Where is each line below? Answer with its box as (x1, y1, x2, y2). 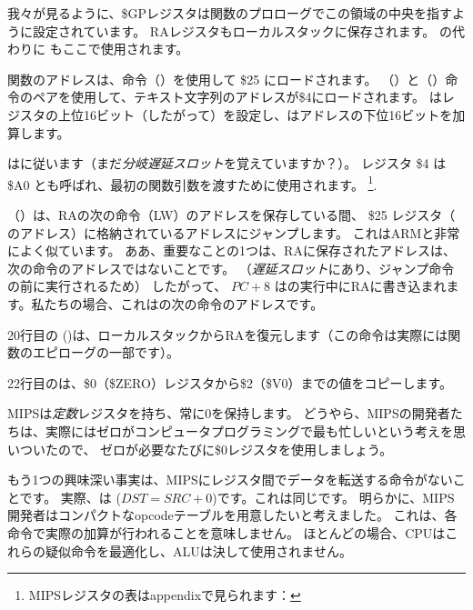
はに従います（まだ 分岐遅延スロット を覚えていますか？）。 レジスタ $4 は (7, 154, 447, 173)
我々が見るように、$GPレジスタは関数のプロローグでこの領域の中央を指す (7, 4, 453, 22)
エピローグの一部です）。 (32, 343, 179, 362)
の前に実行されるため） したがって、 (7, 276, 227, 295)
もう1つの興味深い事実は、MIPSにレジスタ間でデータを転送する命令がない (7, 470, 453, 489)
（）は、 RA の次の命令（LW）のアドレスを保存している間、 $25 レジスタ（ (7, 205, 456, 224)
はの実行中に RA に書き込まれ (274, 276, 447, 295)
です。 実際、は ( (19, 487, 121, 506)
